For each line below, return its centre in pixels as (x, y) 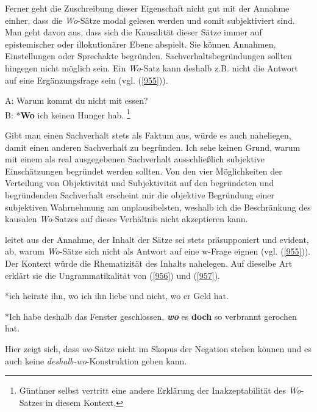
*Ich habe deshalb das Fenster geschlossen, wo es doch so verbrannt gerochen (151, 316)
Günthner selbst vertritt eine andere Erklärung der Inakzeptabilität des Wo (160, 390)
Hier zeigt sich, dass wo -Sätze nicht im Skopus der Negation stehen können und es (158, 348)
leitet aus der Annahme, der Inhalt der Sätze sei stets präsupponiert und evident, (157, 239)
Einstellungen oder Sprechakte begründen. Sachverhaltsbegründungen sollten (148, 56)
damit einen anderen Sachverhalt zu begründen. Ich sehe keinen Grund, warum (153, 147)
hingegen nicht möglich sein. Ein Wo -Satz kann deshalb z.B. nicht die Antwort (151, 67)
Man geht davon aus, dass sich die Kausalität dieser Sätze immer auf (134, 32)
